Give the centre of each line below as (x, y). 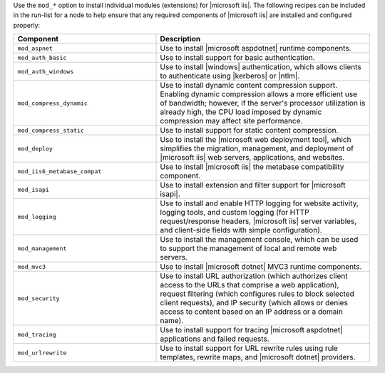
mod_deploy (35, 149)
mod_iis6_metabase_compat (60, 171)
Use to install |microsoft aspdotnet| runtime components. (256, 48)
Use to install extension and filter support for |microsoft (253, 185)
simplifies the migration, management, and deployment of (257, 148)
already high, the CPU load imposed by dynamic (241, 112)
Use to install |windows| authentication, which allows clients (261, 67)
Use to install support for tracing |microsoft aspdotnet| (251, 330)
